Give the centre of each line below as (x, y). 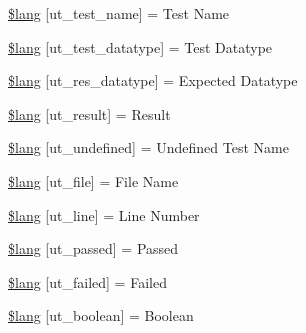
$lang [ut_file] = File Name (93, 180)
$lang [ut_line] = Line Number (104, 214)
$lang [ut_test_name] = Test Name (119, 13)
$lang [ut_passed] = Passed (93, 248)
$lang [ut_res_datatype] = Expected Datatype (153, 80)
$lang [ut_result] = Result (89, 113)
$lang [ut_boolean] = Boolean (101, 315)
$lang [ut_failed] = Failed (87, 281)
